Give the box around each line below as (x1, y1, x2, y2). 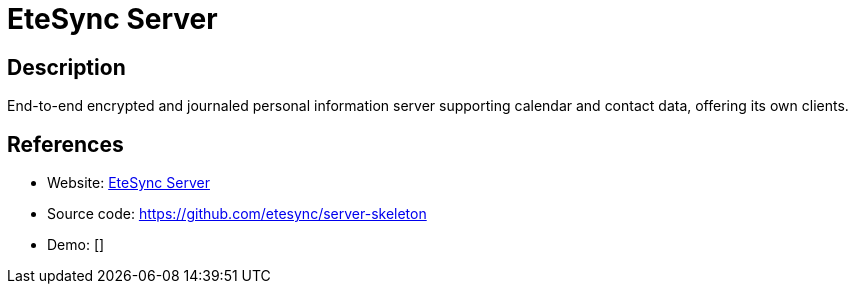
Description (7, 54, 126, 80)
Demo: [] (47, 236, 105, 254)
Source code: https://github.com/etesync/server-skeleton (47, 205, 427, 223)
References (7, 131, 124, 157)
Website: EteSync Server (47, 174, 210, 192)
